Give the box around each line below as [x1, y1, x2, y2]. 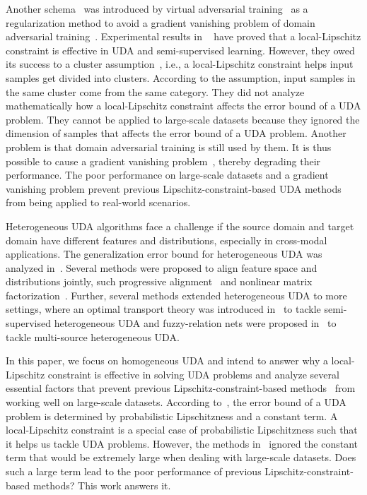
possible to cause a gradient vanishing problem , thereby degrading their [6, 153, 321, 168]
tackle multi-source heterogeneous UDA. [6, 329, 180, 344]
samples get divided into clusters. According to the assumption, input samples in [6, 70, 356, 85]
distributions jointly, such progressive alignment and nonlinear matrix [6, 274, 313, 289]
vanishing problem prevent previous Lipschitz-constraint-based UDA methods [6, 181, 342, 196]
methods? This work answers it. [33, 477, 171, 492]
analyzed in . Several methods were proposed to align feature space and [6, 260, 318, 275]
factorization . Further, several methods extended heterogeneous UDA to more [6, 287, 347, 302]
